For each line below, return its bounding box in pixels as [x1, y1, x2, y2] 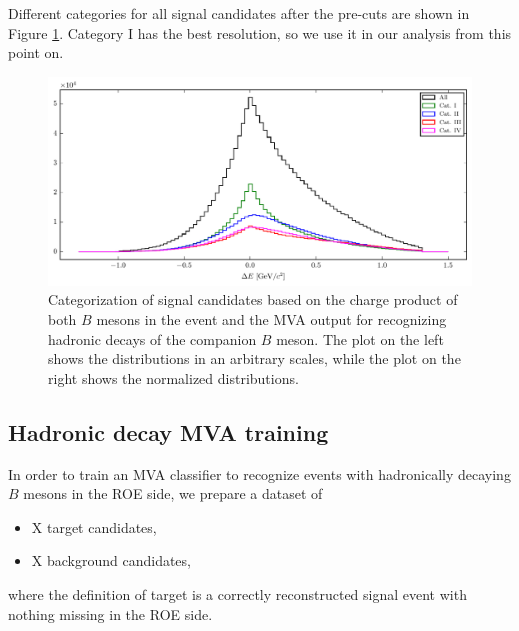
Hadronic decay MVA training [8, 416, 329, 447]
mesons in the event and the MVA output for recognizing [96, 309, 447, 330]
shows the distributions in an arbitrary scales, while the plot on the [48, 348, 461, 369]
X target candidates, [31, 516, 157, 537]
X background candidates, [31, 550, 191, 571]
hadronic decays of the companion [48, 328, 257, 349]
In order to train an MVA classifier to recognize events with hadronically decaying [8, 463, 511, 484]
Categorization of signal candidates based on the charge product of [48, 289, 458, 310]
